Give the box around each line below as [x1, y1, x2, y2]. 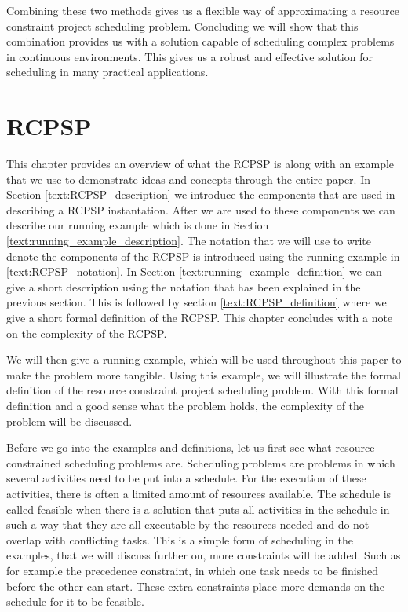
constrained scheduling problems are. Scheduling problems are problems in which [6, 454, 395, 471]
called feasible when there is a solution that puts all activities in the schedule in [6, 500, 390, 517]
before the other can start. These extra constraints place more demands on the [6, 577, 385, 594]
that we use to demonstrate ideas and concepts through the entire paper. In [6, 170, 371, 187]
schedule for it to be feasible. [6, 593, 144, 610]
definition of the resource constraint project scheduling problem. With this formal [6, 382, 399, 398]
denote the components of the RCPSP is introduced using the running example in [6, 247, 400, 264]
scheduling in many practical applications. [6, 64, 209, 80]
